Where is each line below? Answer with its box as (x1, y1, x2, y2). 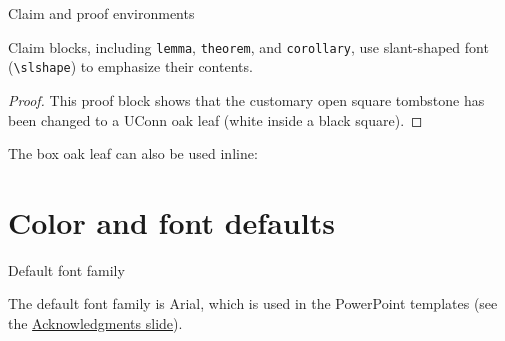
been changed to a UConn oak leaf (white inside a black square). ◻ (8, 109, 423, 130)
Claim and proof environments (8, 3, 195, 23)
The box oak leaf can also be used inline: (8, 143, 258, 164)
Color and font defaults (8, 201, 335, 242)
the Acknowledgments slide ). (8, 313, 183, 333)
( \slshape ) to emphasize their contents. (8, 56, 253, 77)
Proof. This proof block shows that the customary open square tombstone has (8, 89, 485, 110)
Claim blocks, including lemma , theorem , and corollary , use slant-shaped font (8, 36, 489, 57)
